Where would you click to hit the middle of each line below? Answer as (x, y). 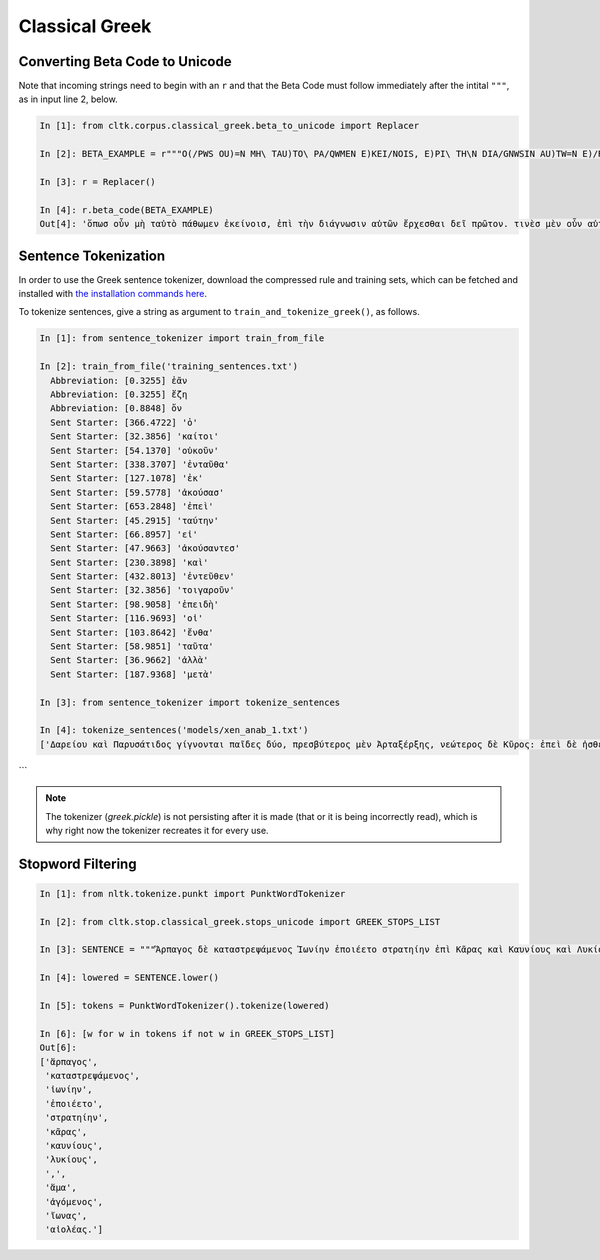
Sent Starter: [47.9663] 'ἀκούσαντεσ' (145, 548)
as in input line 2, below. (68, 99)
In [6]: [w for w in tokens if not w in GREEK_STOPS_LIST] (187, 1033)
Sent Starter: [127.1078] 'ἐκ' (127, 478)
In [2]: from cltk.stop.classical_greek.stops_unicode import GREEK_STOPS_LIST (240, 921)
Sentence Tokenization (92, 255)
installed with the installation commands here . (113, 294)
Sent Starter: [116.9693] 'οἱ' (127, 618)
